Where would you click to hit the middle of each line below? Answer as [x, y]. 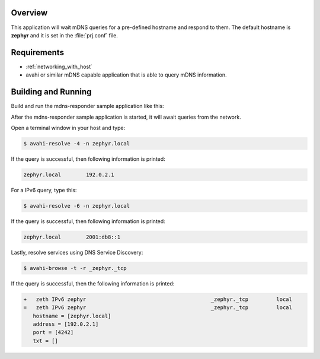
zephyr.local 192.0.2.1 [69, 174]
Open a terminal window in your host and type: [68, 128]
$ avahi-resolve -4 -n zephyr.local [77, 143]
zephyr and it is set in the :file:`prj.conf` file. [65, 35]
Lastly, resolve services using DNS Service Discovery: [77, 252]
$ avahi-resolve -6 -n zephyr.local [77, 206]
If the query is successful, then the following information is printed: [93, 283]
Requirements [38, 53]
